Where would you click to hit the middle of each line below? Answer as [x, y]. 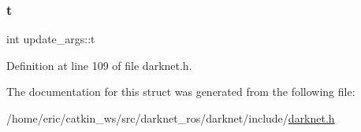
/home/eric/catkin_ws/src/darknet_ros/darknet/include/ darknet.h [171, 118]
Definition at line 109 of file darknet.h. [99, 65]
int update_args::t [51, 39]
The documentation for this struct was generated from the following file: [181, 92]
